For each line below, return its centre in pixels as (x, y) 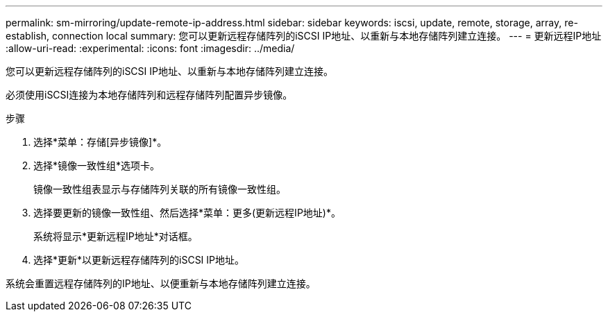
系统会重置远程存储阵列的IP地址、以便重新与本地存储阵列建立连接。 (161, 283)
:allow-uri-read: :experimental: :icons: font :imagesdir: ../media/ (150, 48)
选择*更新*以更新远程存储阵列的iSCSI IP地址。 (139, 260)
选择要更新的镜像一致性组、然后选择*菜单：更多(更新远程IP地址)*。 (187, 213)
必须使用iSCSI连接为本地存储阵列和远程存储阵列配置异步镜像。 (149, 95)
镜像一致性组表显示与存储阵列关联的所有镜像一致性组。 (160, 189)
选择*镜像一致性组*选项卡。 (97, 165)
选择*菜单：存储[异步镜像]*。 (100, 142)
